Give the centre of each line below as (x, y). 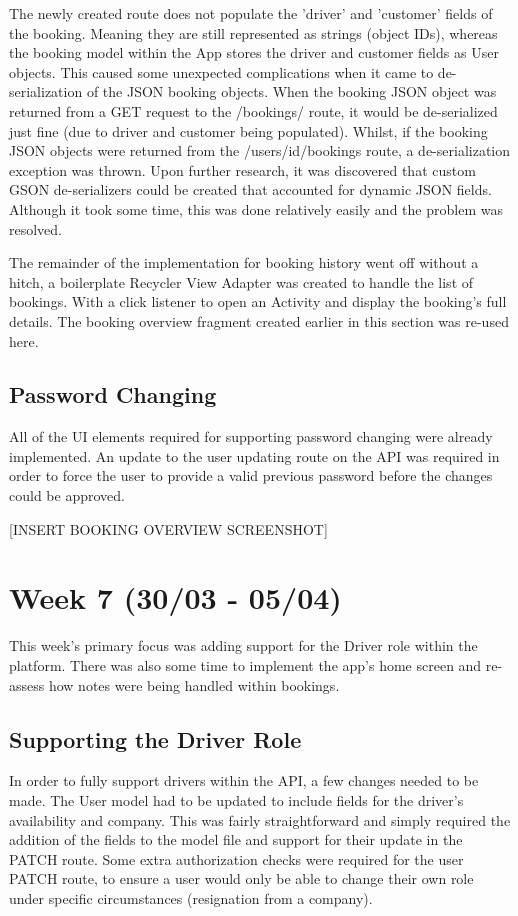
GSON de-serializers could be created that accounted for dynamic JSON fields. (250, 189)
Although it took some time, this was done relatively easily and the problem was (256, 208)
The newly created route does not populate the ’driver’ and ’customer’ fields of (251, 13)
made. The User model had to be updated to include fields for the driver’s (236, 799)
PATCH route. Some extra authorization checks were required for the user (236, 858)
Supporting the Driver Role (155, 738)
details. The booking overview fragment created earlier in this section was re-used (259, 320)
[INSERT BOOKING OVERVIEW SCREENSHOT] (168, 528)
